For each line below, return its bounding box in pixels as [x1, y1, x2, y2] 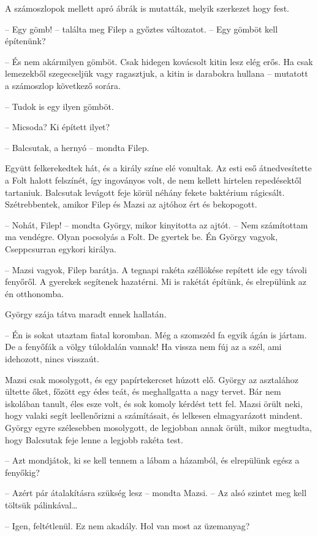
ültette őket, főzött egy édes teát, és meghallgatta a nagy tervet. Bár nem [5, 385, 281, 398]
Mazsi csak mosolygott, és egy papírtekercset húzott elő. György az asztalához [5, 373, 298, 386]
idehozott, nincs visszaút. [5, 352, 99, 365]
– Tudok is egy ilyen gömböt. [5, 99, 114, 112]
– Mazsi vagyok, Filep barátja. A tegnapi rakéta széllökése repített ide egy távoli [5, 263, 307, 276]
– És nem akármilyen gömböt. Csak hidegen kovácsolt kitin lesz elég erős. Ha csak [5, 55, 313, 68]
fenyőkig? [5, 465, 40, 478]
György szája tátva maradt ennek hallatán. [5, 308, 167, 320]
